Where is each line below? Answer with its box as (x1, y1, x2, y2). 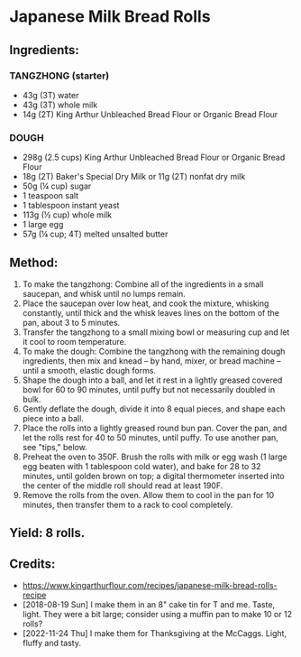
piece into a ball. (22, 412, 84, 423)
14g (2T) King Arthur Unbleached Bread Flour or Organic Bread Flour (22, 108, 278, 119)
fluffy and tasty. (22, 638, 81, 649)
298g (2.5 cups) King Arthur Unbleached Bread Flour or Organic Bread (22, 152, 286, 163)
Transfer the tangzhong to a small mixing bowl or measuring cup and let (22, 327, 290, 338)
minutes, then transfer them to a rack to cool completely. (22, 499, 233, 510)
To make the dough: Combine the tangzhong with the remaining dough (22, 346, 286, 356)
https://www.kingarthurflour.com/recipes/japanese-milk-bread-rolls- (22, 580, 278, 591)
